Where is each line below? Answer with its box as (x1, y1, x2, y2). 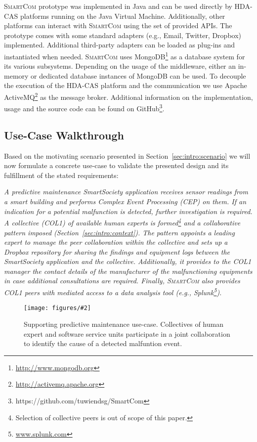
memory (4, 70, 29, 81)
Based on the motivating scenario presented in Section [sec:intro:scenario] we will (4, 150, 251, 161)
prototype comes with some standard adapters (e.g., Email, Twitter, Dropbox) (4, 30, 242, 40)
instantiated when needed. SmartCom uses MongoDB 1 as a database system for (4, 49, 245, 61)
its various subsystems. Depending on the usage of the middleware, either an (4, 61, 236, 71)
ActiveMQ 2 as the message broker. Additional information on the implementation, (4, 90, 253, 102)
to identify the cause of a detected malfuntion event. (24, 338, 182, 349)
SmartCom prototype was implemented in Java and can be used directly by (4, 1, 232, 11)
